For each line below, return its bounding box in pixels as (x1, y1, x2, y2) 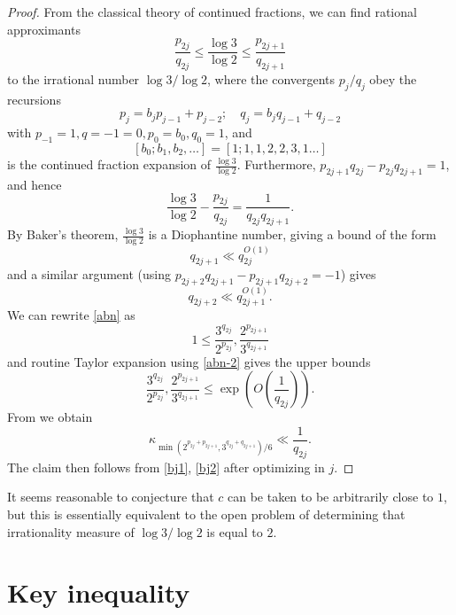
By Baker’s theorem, (7, 225, 119, 244)
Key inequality (7, 574, 190, 611)
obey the (369, 70, 417, 89)
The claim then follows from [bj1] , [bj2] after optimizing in (7, 457, 325, 476)
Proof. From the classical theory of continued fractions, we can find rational (7, 3, 417, 20)
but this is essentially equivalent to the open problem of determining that (7, 505, 406, 524)
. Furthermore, (236, 155, 316, 174)
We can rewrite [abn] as (7, 306, 135, 324)
